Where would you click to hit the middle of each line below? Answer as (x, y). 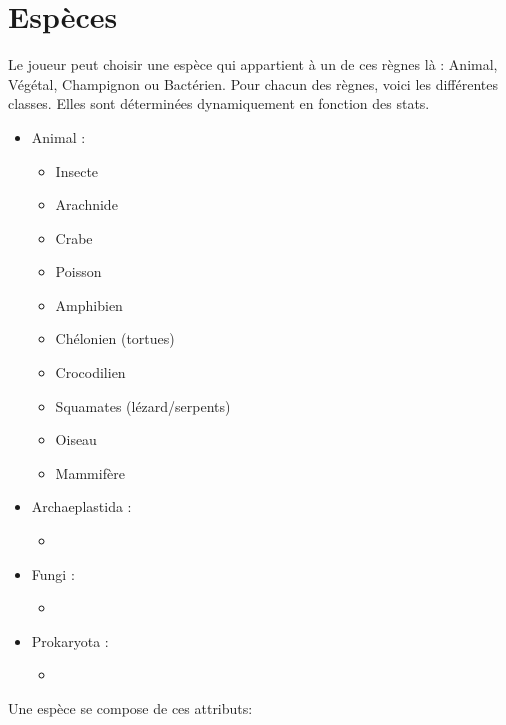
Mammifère (90, 472)
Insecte (77, 170)
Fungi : (53, 573)
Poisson (78, 271)
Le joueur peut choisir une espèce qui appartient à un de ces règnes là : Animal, (253, 64)
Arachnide (86, 204)
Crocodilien (90, 372)
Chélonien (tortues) (115, 338)
